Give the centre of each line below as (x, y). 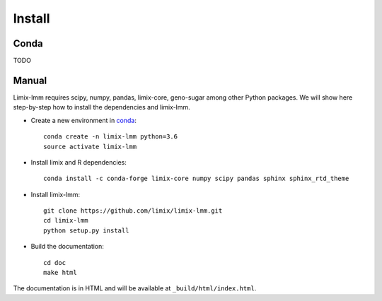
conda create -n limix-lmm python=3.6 (111, 137)
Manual (30, 80)
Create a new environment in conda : (84, 120)
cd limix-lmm (66, 220)
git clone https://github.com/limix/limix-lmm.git (133, 211)
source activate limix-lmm (90, 146)
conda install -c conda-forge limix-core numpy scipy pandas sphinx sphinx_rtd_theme (196, 179)
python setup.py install (86, 230)
